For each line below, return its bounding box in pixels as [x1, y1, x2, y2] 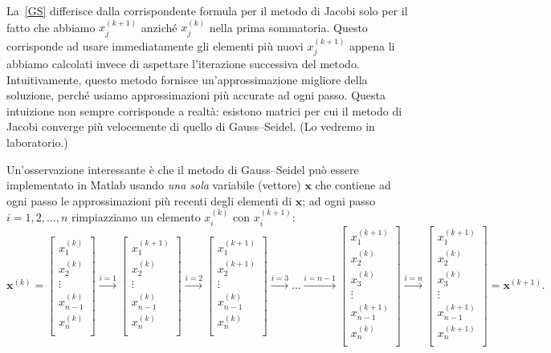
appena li [349, 37, 395, 54]
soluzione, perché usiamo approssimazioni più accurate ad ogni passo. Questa [6, 87, 386, 103]
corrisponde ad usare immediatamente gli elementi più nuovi [6, 37, 304, 54]
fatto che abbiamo [6, 18, 96, 35]
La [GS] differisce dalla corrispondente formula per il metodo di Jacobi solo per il [6, 2, 408, 18]
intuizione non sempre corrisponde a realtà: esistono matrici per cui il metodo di [6, 102, 402, 119]
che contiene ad [315, 176, 391, 193]
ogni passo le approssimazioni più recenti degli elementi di [6, 192, 292, 209]
